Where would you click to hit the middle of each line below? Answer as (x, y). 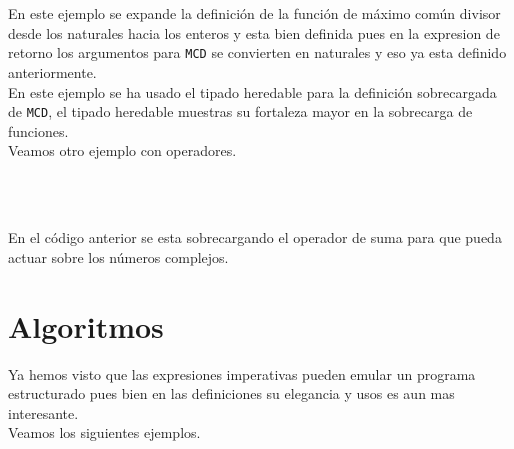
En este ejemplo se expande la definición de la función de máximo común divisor (254, 13)
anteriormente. (52, 72)
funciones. (38, 130)
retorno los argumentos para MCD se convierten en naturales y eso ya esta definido (257, 52)
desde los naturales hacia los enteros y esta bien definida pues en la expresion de (254, 32)
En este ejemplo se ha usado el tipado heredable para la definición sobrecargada (252, 91)
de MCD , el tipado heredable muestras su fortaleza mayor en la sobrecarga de (240, 111)
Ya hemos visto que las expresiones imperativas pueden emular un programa (242, 373)
